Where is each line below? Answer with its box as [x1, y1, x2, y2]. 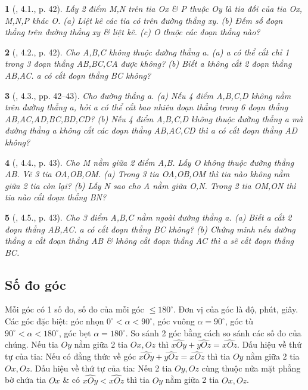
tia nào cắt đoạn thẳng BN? [5, 191, 107, 203]
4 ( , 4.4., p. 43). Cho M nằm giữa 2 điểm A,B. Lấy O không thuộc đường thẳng [5, 156, 294, 168]
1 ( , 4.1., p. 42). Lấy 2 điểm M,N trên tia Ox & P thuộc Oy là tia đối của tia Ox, [5, 2, 303, 14]
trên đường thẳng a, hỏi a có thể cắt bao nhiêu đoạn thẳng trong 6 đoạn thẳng [5, 101, 288, 113]
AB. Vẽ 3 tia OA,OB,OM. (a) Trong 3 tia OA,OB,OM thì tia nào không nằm [5, 168, 290, 180]
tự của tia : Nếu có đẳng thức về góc [5, 350, 136, 363]
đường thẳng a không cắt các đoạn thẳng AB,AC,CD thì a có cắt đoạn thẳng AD [5, 124, 298, 137]
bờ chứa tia [5, 373, 46, 386]
